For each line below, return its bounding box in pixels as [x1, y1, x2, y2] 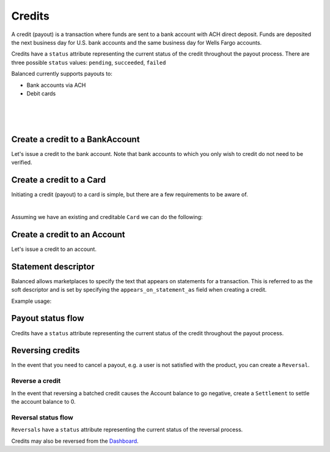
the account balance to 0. [11, 398, 76, 405]
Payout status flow [11, 313, 84, 324]
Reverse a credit [11, 377, 61, 385]
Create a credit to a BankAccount [11, 134, 140, 144]
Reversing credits [11, 346, 80, 356]
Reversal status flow [11, 413, 73, 421]
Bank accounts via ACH [26, 81, 86, 89]
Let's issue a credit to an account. [11, 245, 97, 253]
